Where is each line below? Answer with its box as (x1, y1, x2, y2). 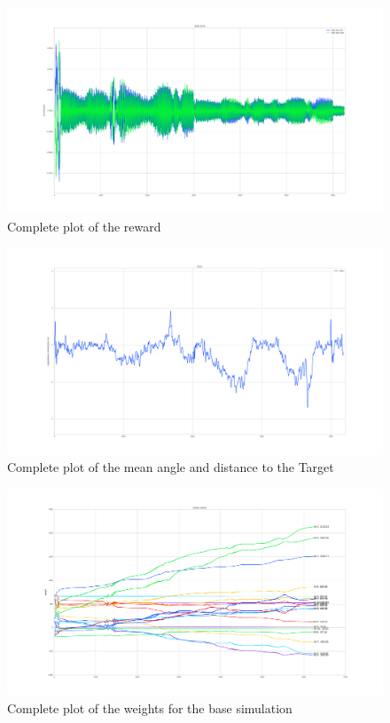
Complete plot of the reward (7, 216, 161, 235)
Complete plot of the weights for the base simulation (7, 698, 292, 717)
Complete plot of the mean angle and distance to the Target (7, 458, 334, 476)
